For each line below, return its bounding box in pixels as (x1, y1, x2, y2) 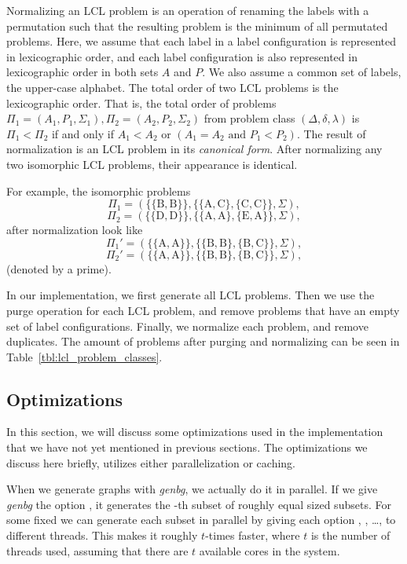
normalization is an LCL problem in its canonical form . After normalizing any (6, 141, 383, 157)
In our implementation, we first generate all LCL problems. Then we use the (6, 287, 375, 303)
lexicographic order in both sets (6, 64, 159, 80)
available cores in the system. (199, 542, 340, 559)
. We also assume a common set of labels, (202, 64, 401, 80)
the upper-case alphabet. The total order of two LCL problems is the (6, 79, 339, 95)
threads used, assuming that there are (6, 542, 189, 559)
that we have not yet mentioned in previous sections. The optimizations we (6, 439, 368, 456)
